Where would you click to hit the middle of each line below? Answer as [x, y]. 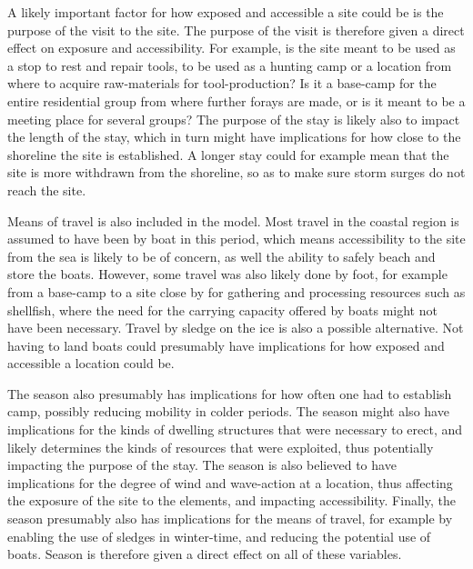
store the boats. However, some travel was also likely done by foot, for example [227, 274]
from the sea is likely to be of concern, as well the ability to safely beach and [221, 256]
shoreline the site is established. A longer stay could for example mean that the [228, 154]
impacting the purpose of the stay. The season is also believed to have [202, 465]
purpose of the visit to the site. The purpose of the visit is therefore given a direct [236, 30]
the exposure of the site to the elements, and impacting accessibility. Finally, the [231, 500]
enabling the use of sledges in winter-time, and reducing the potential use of [219, 536]
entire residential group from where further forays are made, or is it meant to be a [236, 100]
